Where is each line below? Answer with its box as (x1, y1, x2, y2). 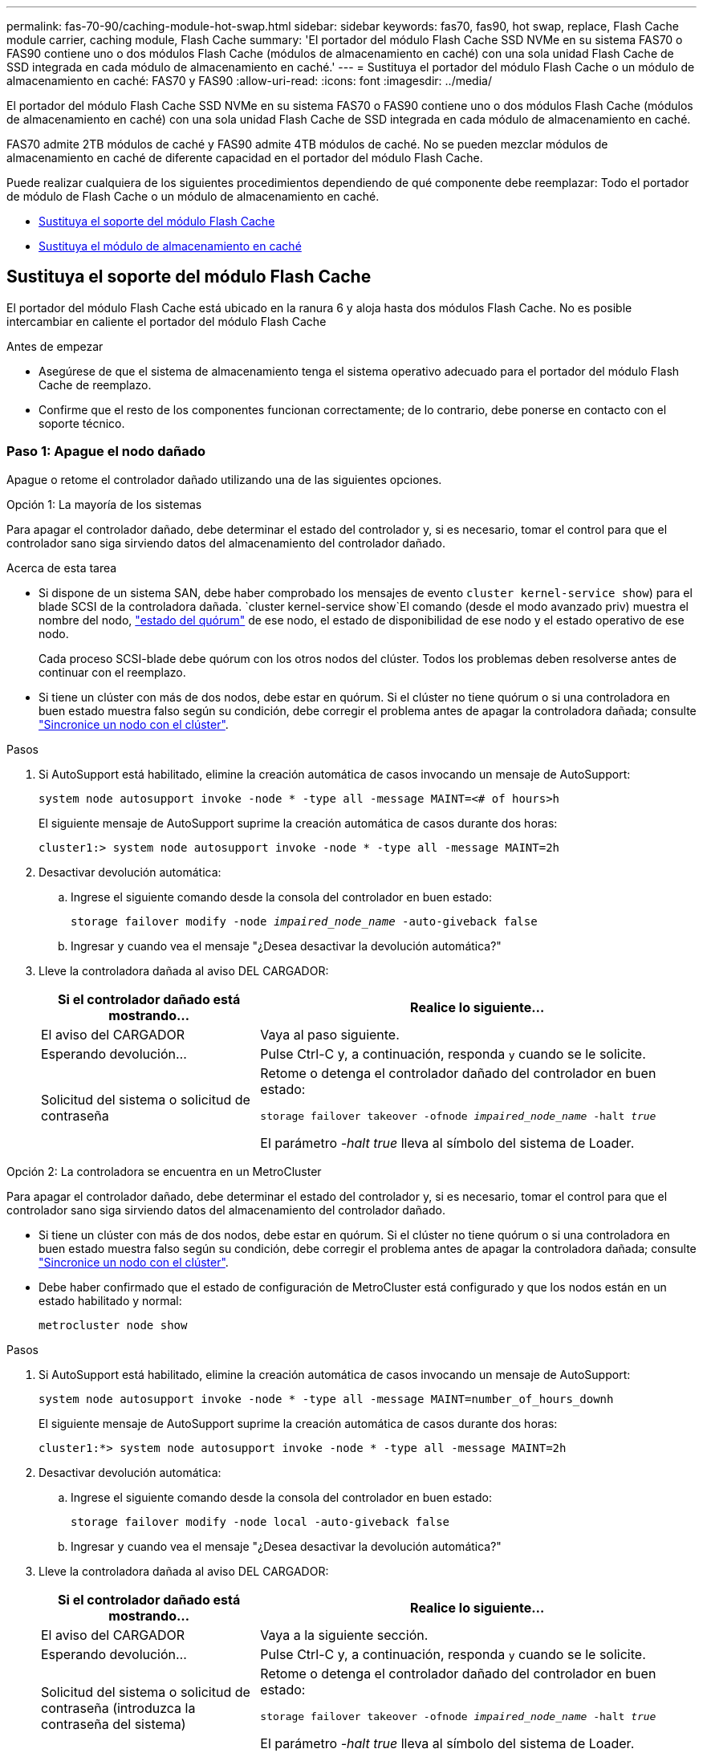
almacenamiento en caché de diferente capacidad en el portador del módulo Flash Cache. (6, 151, 483, 165)
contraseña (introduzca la (41, 1700, 196, 1717)
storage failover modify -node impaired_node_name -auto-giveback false (71, 914, 538, 928)
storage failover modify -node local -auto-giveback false (71, 1515, 450, 1528)
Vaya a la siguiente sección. (260, 1626, 429, 1643)
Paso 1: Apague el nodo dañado (6, 443, 206, 460)
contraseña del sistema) (41, 1716, 186, 1733)
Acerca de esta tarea (6, 560, 117, 575)
